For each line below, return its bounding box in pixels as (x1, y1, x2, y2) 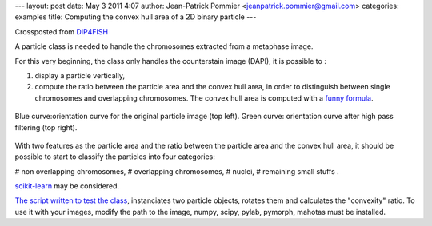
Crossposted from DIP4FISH (14, 26, 108, 36)
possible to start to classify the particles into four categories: (14, 152, 215, 161)
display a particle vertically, (34, 70, 126, 80)
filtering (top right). (14, 122, 78, 132)
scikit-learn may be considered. (14, 181, 120, 191)
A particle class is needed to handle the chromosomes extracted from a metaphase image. (14, 42, 314, 51)
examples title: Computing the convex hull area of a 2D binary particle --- (14, 12, 257, 22)
